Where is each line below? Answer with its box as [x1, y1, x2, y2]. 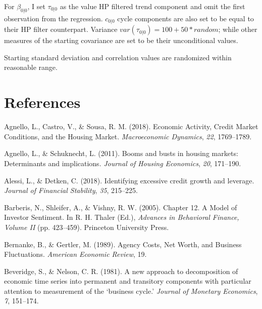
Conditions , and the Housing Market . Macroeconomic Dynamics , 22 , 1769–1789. [4, 131, 252, 141]
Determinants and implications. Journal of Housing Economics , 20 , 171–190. [4, 158, 241, 168]
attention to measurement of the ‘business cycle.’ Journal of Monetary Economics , [4, 285, 258, 296]
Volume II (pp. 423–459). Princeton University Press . [4, 221, 169, 232]
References [4, 92, 81, 112]
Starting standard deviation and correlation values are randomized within [4, 52, 232, 62]
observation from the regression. [4, 13, 103, 23]
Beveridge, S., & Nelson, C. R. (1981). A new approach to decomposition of [4, 265, 238, 276]
